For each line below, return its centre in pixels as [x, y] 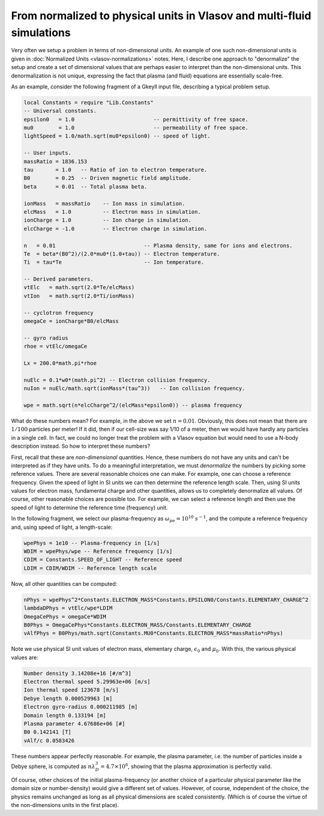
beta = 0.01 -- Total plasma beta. [85, 187]
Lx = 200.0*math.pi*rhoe [60, 363]
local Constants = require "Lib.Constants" [89, 102]
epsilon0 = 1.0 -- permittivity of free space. [136, 119]
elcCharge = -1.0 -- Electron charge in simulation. [115, 229]
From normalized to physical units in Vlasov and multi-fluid [161, 16]
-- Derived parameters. [59, 279]
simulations [41, 32]
